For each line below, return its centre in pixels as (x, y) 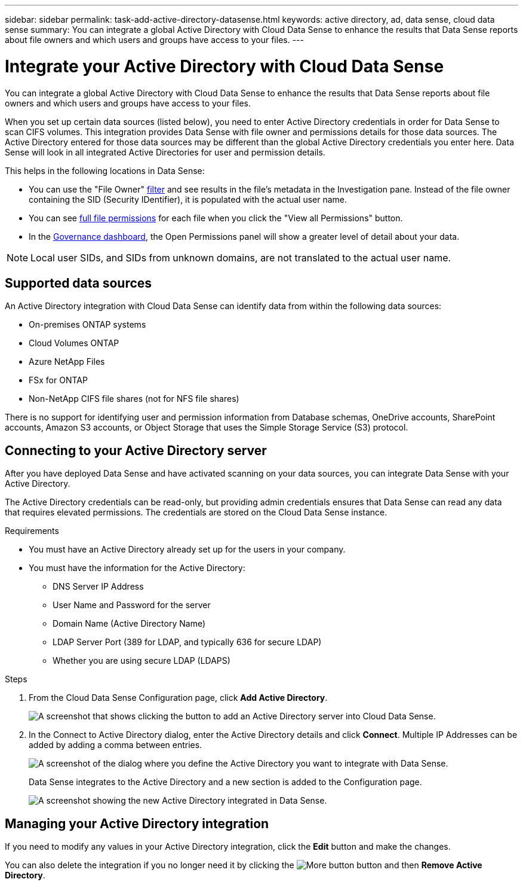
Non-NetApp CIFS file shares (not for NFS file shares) (134, 399)
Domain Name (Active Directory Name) (129, 624)
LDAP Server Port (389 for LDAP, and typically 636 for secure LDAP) (187, 642)
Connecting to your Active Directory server (136, 450)
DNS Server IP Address (98, 587)
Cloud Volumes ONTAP (74, 343)
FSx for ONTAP (58, 380)
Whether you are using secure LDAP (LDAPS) (141, 661)
